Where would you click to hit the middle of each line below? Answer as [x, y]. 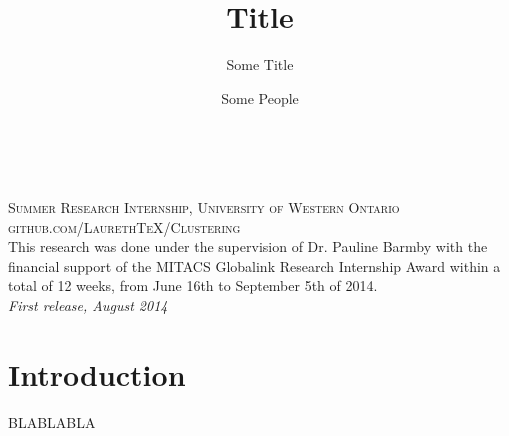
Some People [260, 97]
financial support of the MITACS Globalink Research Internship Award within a [254, 265]
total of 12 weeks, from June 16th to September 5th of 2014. [193, 285]
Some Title [260, 64]
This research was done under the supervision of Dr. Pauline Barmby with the [248, 246]
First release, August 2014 [88, 304]
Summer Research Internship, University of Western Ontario [204, 206]
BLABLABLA [52, 421]
